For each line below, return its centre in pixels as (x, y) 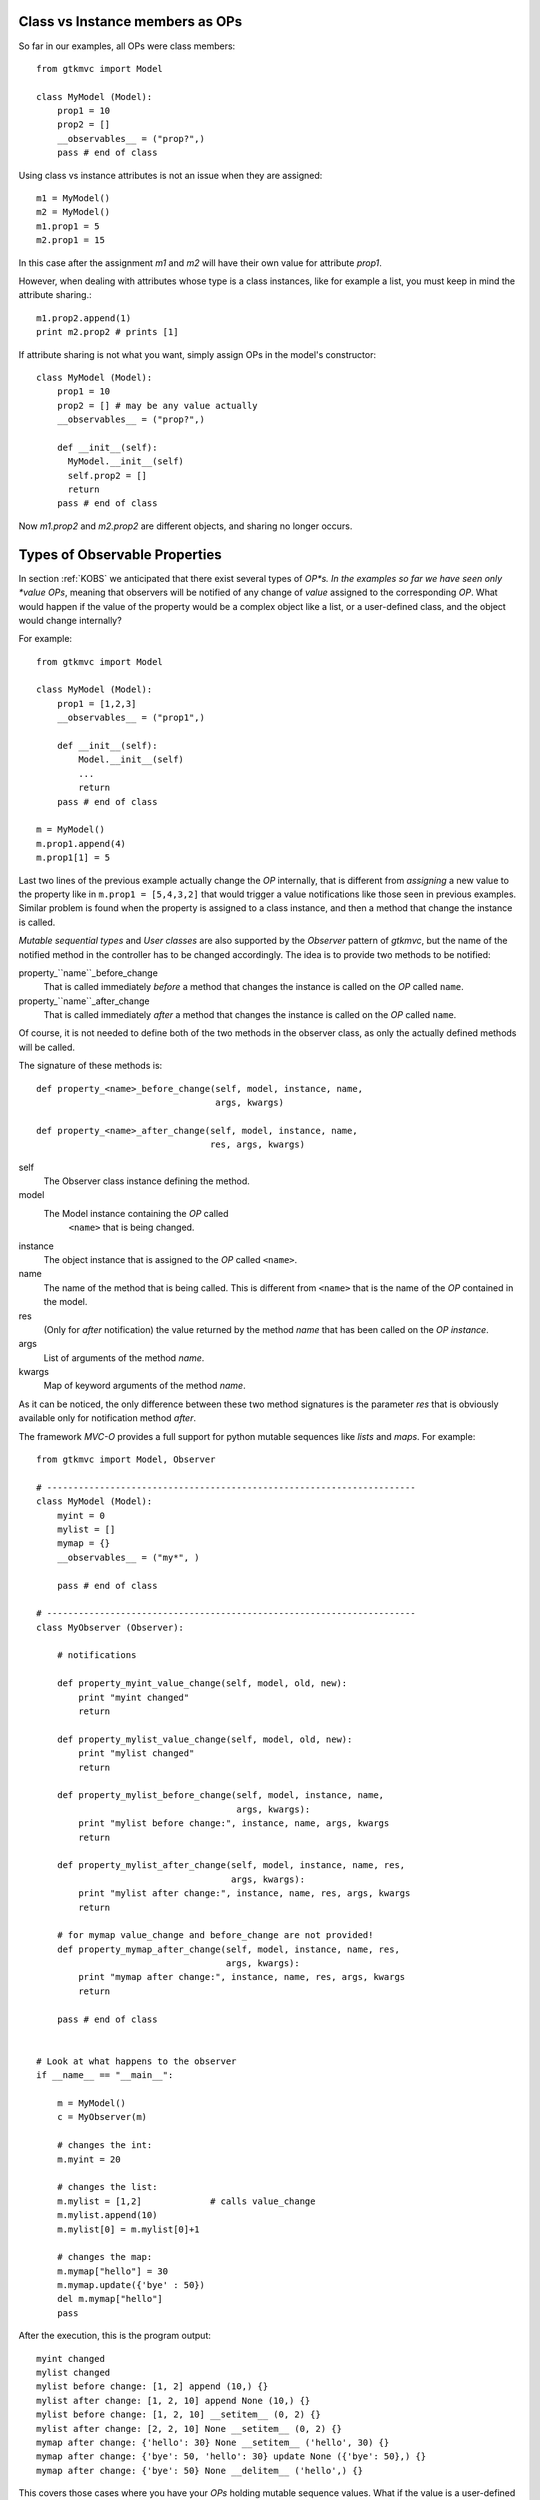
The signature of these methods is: (90, 1066)
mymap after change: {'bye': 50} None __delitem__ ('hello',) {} (200, 2470)
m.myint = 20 (88, 2159)
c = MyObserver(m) (102, 2117)
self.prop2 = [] (107, 475)
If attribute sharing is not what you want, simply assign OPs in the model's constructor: (197, 354)
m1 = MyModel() (73, 198)
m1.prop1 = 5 (68, 226)
